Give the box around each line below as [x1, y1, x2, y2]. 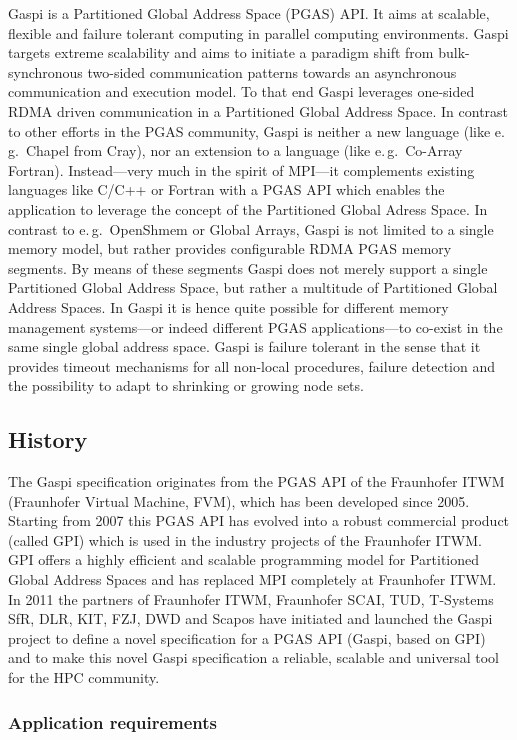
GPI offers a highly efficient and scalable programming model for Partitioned [8, 549, 480, 570]
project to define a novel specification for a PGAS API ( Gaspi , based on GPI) [8, 627, 486, 648]
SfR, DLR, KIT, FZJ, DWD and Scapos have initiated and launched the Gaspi [8, 608, 493, 629]
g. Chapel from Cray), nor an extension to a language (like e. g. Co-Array [8, 140, 463, 161]
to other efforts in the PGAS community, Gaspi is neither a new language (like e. [8, 120, 505, 141]
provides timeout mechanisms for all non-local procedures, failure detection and [8, 355, 496, 376]
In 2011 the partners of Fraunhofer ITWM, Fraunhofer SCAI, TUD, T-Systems [8, 588, 494, 609]
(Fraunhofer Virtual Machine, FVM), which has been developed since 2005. [8, 490, 470, 511]
